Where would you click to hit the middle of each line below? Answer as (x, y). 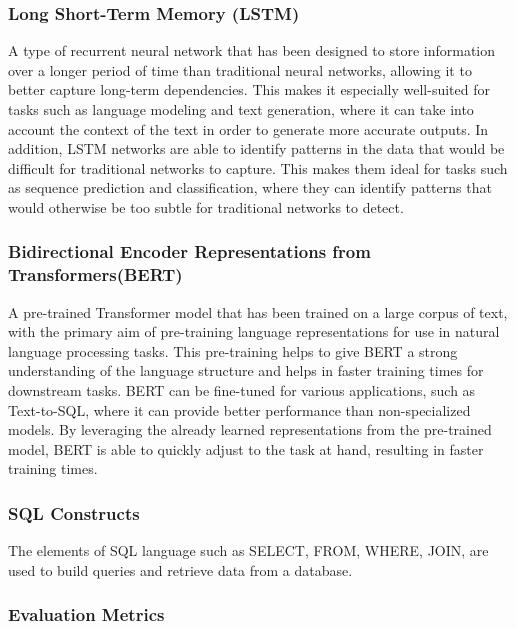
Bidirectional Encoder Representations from (189, 251)
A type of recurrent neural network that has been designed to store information (252, 50)
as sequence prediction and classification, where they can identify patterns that (250, 187)
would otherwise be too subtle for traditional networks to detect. (206, 206)
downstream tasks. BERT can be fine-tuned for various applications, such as (242, 390)
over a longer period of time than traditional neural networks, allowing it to (240, 69)
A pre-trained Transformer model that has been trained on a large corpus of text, (258, 311)
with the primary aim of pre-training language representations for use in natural (254, 331)
